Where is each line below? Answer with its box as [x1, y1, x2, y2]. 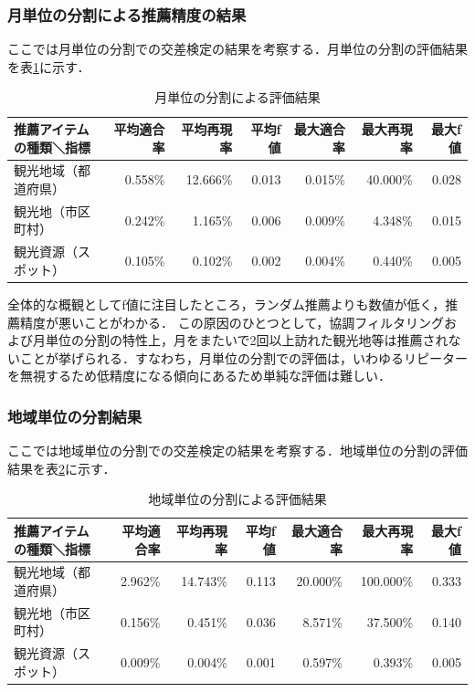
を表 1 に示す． [7, 57, 90, 76]
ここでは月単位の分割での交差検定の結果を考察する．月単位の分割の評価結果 [7, 39, 468, 58]
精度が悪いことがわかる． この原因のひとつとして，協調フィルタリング [19, 312, 444, 331]
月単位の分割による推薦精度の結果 [7, 3, 247, 26]
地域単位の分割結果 [7, 404, 142, 427]
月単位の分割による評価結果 [154, 88, 321, 107]
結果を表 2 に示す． [7, 458, 116, 477]
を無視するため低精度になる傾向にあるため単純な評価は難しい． [7, 366, 391, 385]
